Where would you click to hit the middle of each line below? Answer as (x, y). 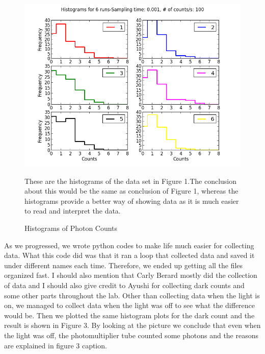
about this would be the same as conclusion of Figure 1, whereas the (131, 191)
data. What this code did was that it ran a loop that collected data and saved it (129, 255)
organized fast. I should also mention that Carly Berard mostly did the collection (131, 275)
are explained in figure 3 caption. (56, 345)
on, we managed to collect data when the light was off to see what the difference (130, 305)
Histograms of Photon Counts (71, 228)
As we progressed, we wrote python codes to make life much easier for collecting (129, 245)
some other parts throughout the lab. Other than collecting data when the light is (132, 295)
